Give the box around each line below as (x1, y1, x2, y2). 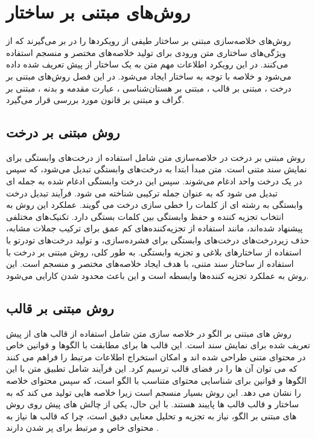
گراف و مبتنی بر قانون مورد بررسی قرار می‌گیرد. (6, 93, 185, 106)
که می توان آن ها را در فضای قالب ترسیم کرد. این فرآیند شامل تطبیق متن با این (6, 362, 297, 375)
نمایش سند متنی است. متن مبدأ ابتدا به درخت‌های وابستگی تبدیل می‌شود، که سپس (6, 163, 307, 175)
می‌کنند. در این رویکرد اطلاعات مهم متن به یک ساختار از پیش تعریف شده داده (6, 58, 288, 70)
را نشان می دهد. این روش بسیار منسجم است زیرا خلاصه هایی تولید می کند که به (6, 386, 301, 398)
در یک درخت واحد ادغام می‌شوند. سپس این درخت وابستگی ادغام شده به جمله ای (6, 175, 302, 187)
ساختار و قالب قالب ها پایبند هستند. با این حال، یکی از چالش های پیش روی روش (6, 398, 299, 410)
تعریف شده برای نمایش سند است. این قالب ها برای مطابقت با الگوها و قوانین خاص (6, 339, 310, 351)
